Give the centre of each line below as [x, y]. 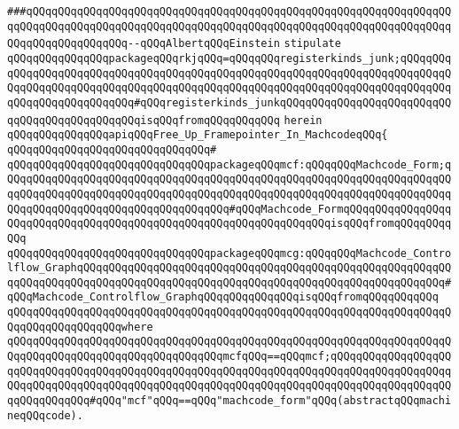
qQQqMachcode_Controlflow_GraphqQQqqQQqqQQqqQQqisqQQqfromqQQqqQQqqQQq [223, 297]
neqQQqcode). [45, 415]
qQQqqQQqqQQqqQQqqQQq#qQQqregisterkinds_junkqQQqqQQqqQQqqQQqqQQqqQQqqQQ [229, 102]
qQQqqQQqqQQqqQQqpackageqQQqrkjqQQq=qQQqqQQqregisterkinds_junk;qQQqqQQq [229, 58]
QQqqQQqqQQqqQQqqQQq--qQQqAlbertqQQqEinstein [144, 44]
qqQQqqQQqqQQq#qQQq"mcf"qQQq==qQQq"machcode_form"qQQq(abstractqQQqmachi [229, 401]
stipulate [312, 44]
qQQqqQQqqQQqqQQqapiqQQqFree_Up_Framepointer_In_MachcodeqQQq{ [198, 135]
